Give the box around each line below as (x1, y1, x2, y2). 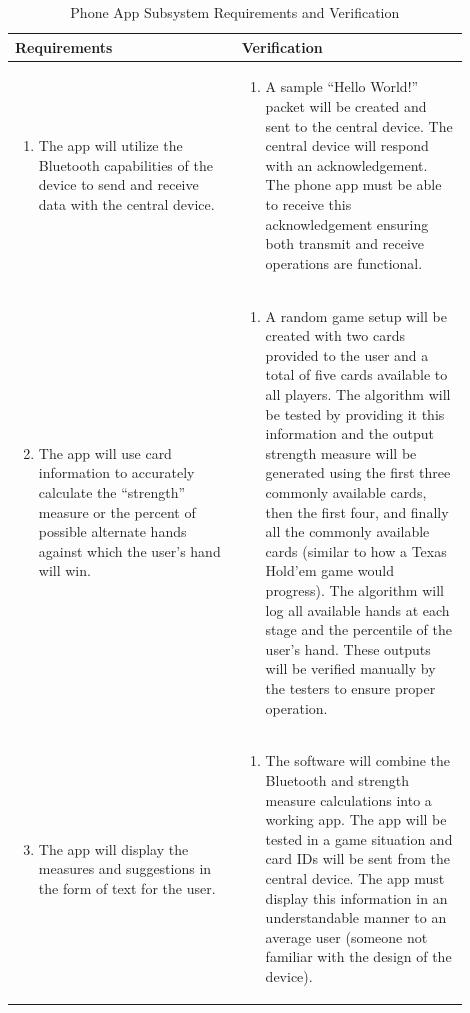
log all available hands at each (265, 599, 450, 620)
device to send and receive (38, 174, 199, 195)
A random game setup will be (265, 305, 447, 326)
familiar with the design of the (265, 946, 452, 967)
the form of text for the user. (38, 877, 216, 898)
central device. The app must (265, 867, 445, 888)
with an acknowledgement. (265, 154, 428, 175)
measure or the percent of (38, 501, 196, 522)
